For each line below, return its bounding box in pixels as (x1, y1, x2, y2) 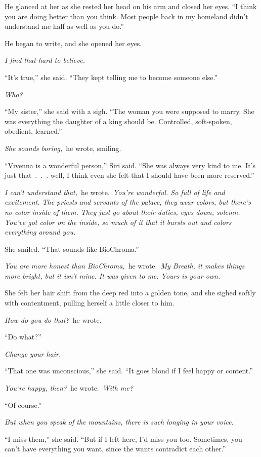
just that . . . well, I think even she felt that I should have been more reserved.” (5, 170, 254, 180)
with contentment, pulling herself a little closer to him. (5, 297, 175, 308)
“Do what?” (5, 331, 41, 342)
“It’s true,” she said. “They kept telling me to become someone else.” (5, 71, 218, 82)
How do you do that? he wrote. (5, 314, 102, 325)
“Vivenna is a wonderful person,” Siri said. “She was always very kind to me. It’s (5, 160, 256, 170)
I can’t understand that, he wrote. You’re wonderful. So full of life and (5, 186, 225, 197)
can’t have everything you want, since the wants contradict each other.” (5, 443, 226, 454)
